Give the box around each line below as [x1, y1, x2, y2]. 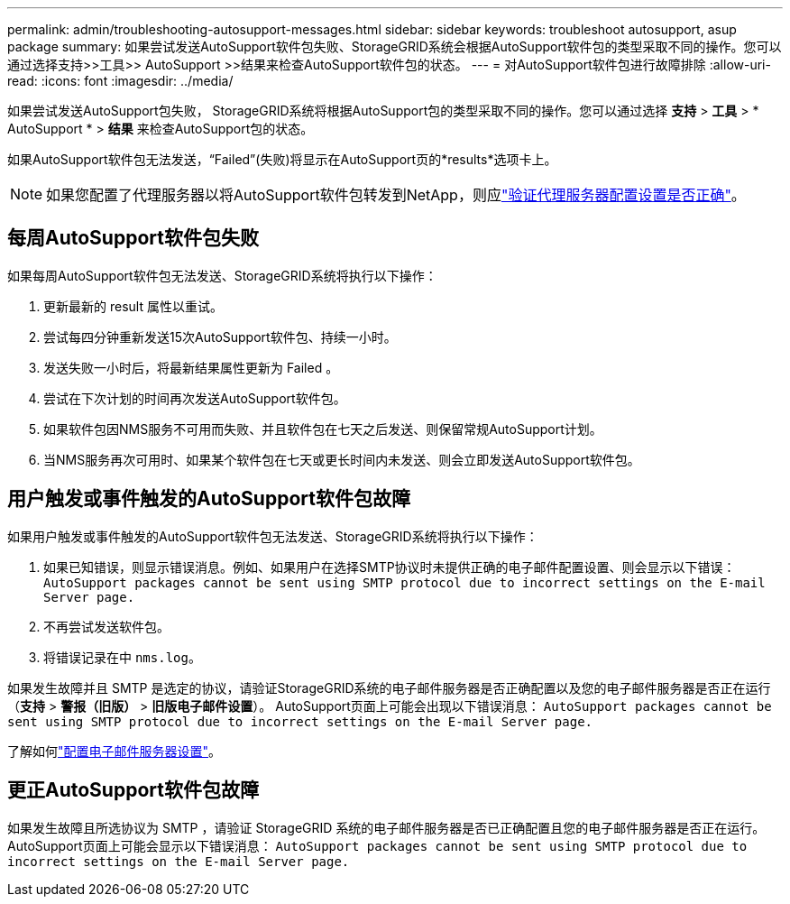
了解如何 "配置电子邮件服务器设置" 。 [7, 743, 222, 759]
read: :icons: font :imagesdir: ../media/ [7, 73, 234, 88]
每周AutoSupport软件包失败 [7, 226, 259, 250]
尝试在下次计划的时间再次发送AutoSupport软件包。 [43, 390, 346, 406]
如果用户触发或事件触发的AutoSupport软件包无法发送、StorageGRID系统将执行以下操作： [7, 528, 538, 544]
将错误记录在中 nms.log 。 [43, 649, 201, 665]
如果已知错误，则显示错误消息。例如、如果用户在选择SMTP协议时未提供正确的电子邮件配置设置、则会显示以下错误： [43, 558, 736, 575]
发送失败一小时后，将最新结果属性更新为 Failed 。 [43, 359, 339, 375]
